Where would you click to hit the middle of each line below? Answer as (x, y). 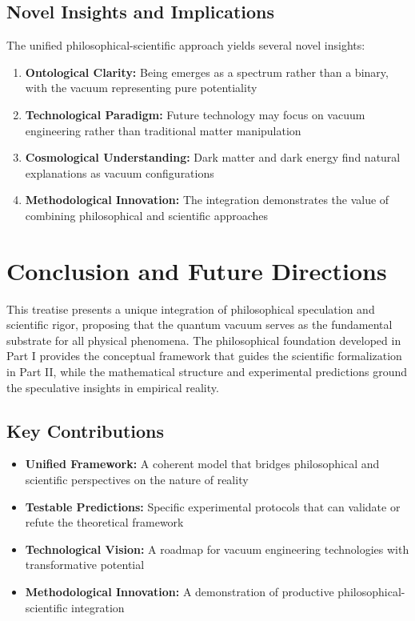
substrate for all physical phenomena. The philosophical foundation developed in (204, 340)
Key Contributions (86, 430)
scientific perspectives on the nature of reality (137, 480)
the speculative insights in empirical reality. (113, 387)
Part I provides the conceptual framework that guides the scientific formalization (204, 356)
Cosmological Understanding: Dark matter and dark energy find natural (213, 157)
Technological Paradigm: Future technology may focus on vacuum (195, 114)
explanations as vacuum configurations (120, 172)
